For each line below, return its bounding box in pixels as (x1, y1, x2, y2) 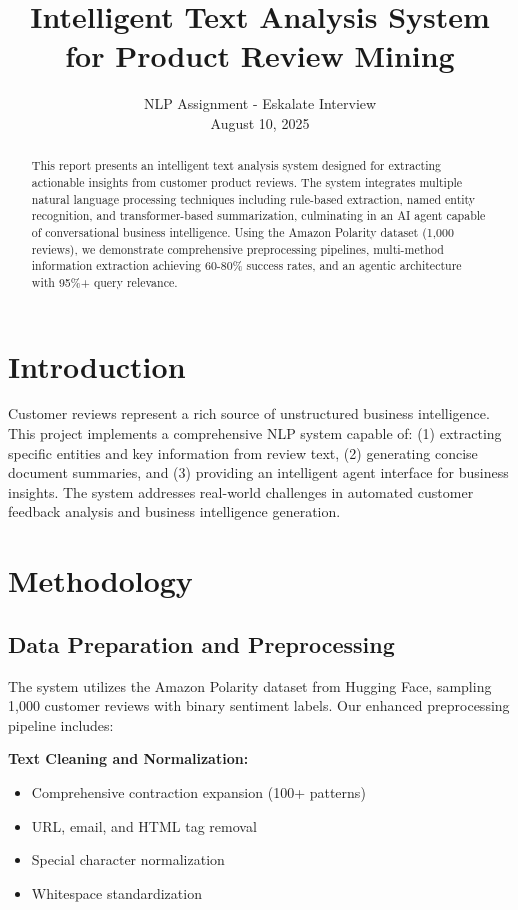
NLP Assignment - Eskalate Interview (143, 93, 377, 114)
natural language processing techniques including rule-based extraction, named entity (31, 190, 476, 207)
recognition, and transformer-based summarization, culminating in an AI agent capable (31, 207, 486, 224)
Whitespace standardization (31, 882, 202, 903)
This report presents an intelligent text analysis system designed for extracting (31, 157, 442, 174)
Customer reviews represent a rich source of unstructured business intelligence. (8, 403, 490, 424)
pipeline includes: (8, 714, 114, 735)
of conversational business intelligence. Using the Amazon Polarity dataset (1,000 (31, 223, 454, 240)
